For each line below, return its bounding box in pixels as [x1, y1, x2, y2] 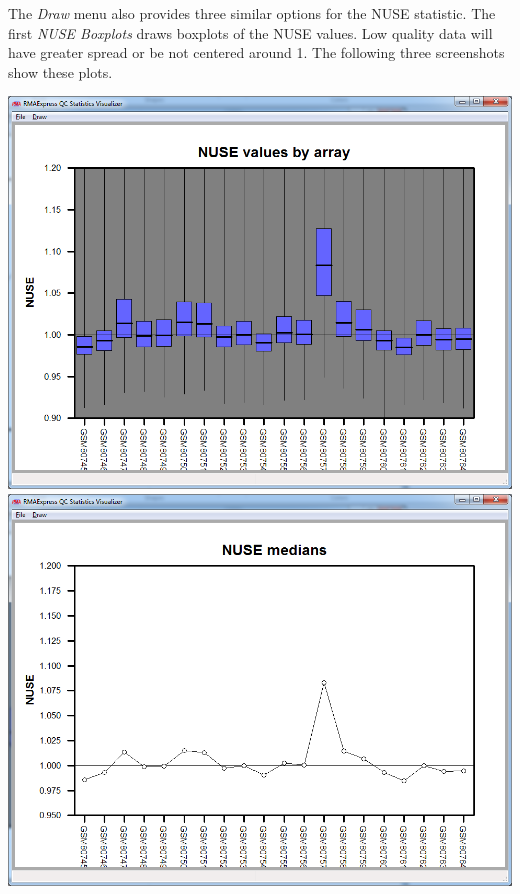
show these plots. [8, 61, 113, 82]
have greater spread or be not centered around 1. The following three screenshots [8, 42, 505, 63]
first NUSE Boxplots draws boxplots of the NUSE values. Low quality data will [8, 22, 493, 43]
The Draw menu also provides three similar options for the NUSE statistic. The [8, 3, 496, 23]
